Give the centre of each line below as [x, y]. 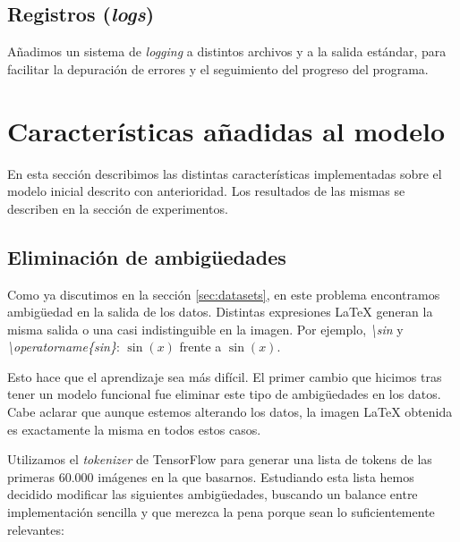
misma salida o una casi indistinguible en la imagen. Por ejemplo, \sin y [205, 329]
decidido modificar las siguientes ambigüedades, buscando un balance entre [213, 494]
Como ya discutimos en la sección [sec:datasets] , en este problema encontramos [224, 294]
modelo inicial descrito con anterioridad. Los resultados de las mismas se [206, 191]
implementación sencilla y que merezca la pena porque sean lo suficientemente [221, 512]
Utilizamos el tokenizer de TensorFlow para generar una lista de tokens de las [220, 459]
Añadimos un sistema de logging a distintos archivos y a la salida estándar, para [227, 51]
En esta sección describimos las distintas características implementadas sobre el [225, 173]
